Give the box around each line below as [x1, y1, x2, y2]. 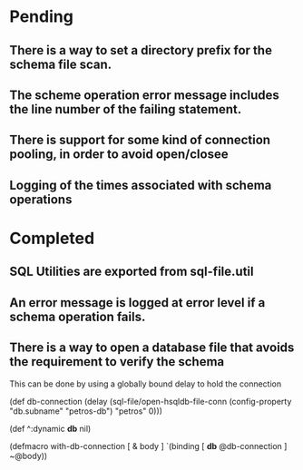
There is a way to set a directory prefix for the [9, 43, 272, 58]
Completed [9, 228, 95, 249]
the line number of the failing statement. [9, 102, 242, 117]
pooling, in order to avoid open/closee [9, 147, 229, 162]
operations [9, 191, 73, 207]
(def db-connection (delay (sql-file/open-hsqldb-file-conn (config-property [9, 396, 292, 406]
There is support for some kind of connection [9, 132, 270, 148]
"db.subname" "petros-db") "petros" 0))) [9, 406, 163, 416]
